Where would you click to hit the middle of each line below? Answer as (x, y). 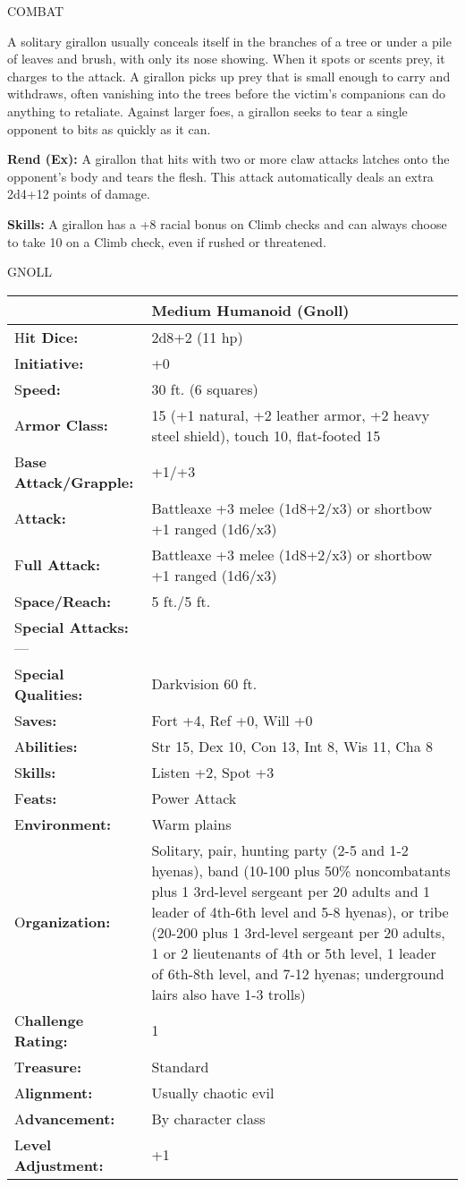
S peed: (38, 389)
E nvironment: (63, 824)
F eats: (36, 798)
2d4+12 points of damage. (79, 194)
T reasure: (48, 1066)
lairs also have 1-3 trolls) (228, 994)
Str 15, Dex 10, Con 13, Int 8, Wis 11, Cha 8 (292, 746)
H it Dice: (46, 337)
